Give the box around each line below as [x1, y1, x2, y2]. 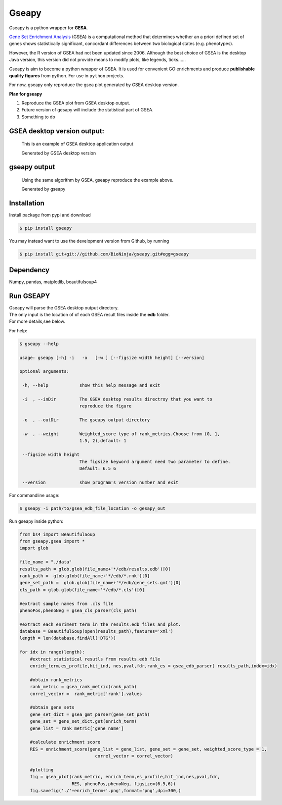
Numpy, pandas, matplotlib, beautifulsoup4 [9, 279, 97, 285]
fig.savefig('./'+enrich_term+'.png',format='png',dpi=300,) [30, 788, 181, 794]
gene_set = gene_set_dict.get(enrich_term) [30, 718, 137, 724]
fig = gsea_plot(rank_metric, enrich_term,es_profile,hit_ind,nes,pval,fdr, [30, 774, 220, 780]
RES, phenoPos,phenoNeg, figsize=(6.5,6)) [72, 781, 176, 787]
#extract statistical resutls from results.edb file [30, 656, 161, 662]
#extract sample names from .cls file [19, 601, 114, 606]
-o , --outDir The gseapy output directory [22, 417, 150, 423]
